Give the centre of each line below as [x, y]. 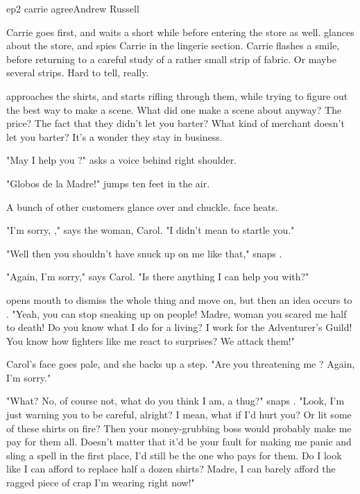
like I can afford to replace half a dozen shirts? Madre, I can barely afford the [171, 469]
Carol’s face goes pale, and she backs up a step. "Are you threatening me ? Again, [181, 364]
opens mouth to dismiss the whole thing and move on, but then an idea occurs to [179, 299]
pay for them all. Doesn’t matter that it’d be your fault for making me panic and [179, 442]
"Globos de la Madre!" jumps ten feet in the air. [108, 183]
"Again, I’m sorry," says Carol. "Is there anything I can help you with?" [158, 276]
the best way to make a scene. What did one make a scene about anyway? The [174, 109]
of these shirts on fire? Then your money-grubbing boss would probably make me [179, 428]
